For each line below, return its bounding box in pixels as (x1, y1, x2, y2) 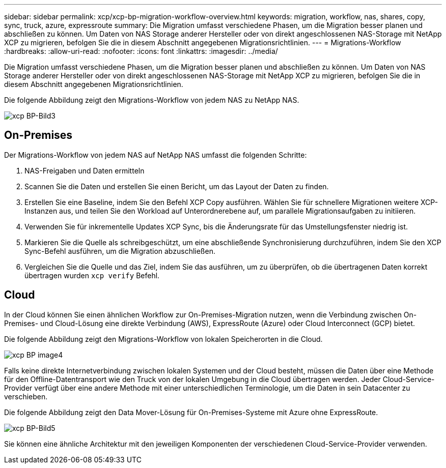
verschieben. (4, 392, 48, 401)
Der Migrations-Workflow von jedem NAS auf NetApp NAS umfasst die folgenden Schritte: (4, 150, 307, 159)
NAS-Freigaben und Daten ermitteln (24, 166, 145, 175)
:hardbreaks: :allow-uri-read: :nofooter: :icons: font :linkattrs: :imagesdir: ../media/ (4, 47, 278, 55)
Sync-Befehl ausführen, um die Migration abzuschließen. (24, 246, 215, 255)
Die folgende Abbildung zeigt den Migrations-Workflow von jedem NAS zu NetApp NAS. (4, 96, 299, 104)
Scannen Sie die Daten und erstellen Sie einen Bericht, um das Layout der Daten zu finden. (24, 182, 329, 191)
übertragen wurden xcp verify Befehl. (24, 271, 160, 280)
